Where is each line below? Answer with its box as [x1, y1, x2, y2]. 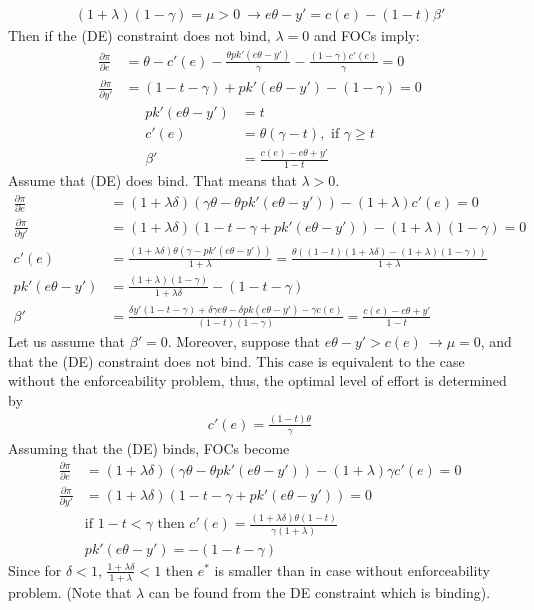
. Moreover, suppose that [167, 331, 320, 352]
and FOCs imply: [313, 25, 420, 46]
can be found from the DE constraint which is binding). [148, 581, 491, 602]
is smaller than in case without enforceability [214, 559, 490, 580]
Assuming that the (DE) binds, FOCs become [8, 437, 290, 458]
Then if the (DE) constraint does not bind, [8, 25, 271, 46]
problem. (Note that [8, 581, 132, 602]
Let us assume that [8, 331, 126, 352]
